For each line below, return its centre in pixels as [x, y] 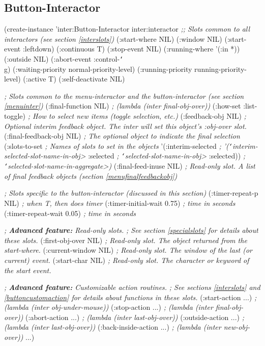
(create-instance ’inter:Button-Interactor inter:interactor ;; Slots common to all [127, 29]
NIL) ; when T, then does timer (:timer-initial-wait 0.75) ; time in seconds [120, 203]
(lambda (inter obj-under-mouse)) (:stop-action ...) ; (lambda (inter [109, 307]
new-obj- [237, 327]
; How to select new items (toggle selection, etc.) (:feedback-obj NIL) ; [137, 116]
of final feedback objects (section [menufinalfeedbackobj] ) [91, 176]
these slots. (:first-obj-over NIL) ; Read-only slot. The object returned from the [126, 240]
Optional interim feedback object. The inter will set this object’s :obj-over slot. [125, 126]
